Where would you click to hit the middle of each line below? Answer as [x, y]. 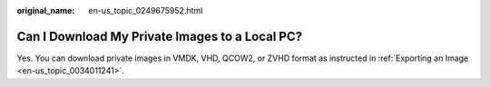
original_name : [46, 10]
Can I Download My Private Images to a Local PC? [160, 36]
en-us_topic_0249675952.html [146, 10]
